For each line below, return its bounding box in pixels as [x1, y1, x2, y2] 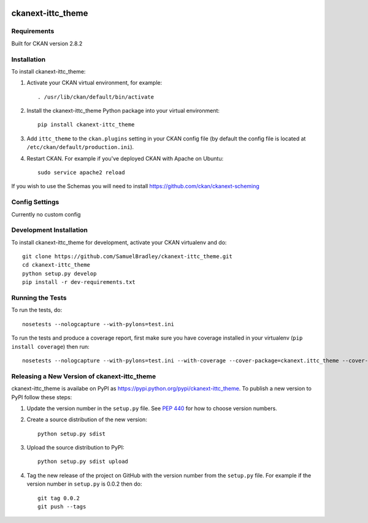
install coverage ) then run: [11, 343, 90, 350]
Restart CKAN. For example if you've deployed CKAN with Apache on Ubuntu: [26, 155, 224, 162]
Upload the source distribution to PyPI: [26, 444, 125, 451]
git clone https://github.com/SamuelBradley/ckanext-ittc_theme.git [22, 253, 232, 260]
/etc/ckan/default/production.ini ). [26, 143, 134, 151]
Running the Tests [11, 294, 67, 302]
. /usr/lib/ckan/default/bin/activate [37, 93, 155, 101]
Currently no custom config [11, 210, 81, 218]
